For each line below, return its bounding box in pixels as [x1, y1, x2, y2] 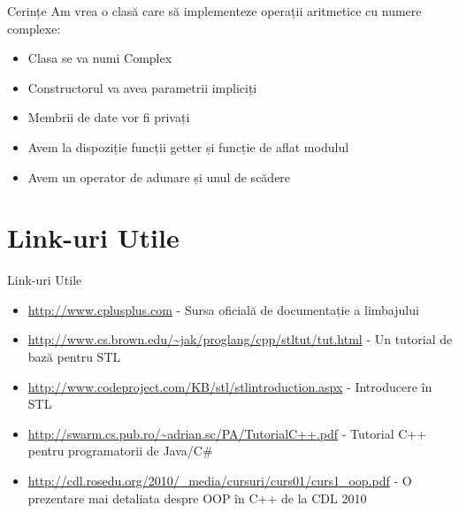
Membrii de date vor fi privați [27, 108, 190, 126]
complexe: [7, 19, 61, 37]
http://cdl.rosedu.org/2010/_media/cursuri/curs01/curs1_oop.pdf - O [27, 471, 412, 490]
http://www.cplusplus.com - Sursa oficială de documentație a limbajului [27, 300, 419, 318]
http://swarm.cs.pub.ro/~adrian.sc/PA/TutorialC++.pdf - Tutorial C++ [27, 424, 427, 442]
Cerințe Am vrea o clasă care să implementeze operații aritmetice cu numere [7, 2, 422, 19]
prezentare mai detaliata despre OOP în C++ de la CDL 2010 [27, 488, 367, 507]
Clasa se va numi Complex [27, 49, 172, 67]
